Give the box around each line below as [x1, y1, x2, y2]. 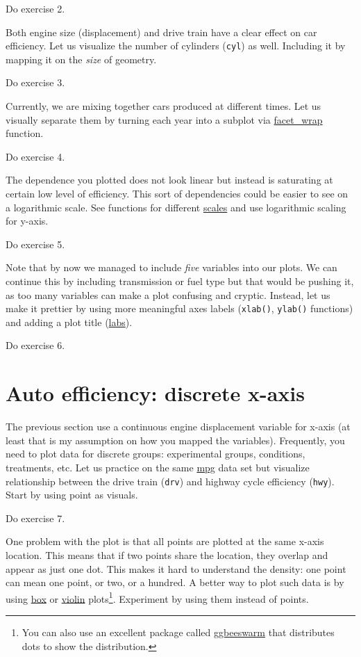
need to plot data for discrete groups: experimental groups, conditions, [6, 446, 305, 461]
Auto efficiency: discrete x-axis [6, 379, 305, 407]
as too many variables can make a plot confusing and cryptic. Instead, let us [6, 287, 330, 302]
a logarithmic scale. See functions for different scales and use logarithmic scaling [6, 200, 346, 214]
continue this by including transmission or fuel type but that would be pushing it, [6, 273, 354, 288]
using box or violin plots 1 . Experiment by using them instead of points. [6, 589, 309, 606]
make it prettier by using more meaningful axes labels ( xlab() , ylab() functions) [6, 301, 353, 316]
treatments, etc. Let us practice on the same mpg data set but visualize [6, 460, 310, 474]
